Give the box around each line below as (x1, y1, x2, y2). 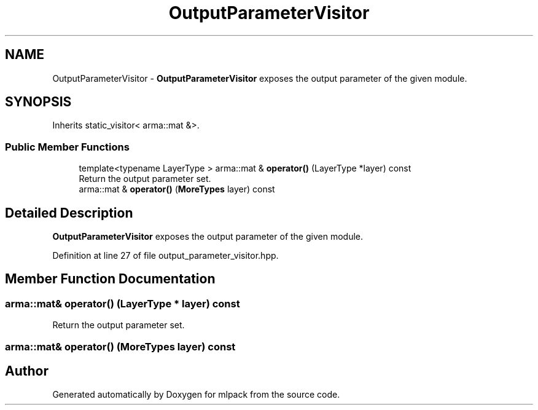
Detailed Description (5, 205, 133, 221)
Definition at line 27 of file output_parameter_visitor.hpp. (52, 250, 279, 261)
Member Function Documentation (5, 271, 216, 287)
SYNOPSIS (5, 94, 72, 110)
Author (5, 363, 49, 379)
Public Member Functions (5, 140, 130, 153)
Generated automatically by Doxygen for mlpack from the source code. (52, 389, 340, 400)
